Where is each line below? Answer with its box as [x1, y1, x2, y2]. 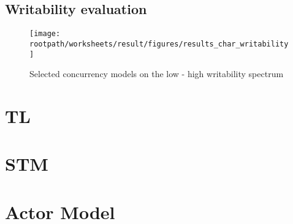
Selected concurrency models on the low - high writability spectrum [29, 67, 284, 80]
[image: [29, 29, 61, 39]
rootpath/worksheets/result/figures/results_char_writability [29, 39, 289, 48]
